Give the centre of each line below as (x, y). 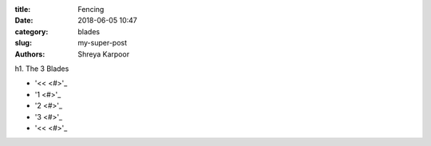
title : (23, 9)
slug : (23, 43)
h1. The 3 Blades (42, 69)
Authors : (30, 54)
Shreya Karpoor (104, 54)
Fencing (91, 9)
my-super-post (103, 43)
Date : (24, 21)
